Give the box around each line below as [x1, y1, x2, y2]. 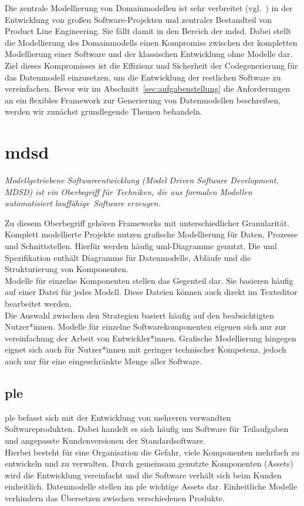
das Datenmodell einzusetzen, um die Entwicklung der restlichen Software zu [5, 71, 281, 83]
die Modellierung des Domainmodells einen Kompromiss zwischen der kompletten [5, 36, 298, 48]
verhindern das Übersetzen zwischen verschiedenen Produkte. [5, 491, 225, 504]
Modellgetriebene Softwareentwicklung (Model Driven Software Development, [5, 174, 279, 186]
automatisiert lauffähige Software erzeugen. [5, 197, 161, 209]
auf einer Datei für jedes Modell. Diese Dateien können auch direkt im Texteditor [5, 286, 298, 298]
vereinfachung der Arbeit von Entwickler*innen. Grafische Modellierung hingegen [5, 331, 296, 344]
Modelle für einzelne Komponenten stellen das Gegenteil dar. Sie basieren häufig [5, 274, 293, 286]
